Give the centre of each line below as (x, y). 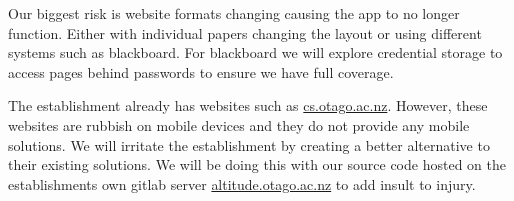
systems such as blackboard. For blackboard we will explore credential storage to (255, 52)
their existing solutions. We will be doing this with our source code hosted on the (257, 164)
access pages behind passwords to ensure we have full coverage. (201, 71)
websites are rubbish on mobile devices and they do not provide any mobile (239, 124)
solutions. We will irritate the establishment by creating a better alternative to (249, 144)
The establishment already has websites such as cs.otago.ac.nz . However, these (248, 105)
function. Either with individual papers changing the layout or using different (245, 32)
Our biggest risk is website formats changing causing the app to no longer (234, 13)
